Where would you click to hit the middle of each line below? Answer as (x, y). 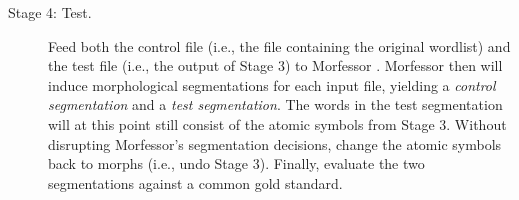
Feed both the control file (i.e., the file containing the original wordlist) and (279, 45)
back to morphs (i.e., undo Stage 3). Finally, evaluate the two (236, 163)
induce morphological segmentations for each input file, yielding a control (272, 84)
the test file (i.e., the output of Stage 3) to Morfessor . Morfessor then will (275, 65)
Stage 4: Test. (50, 12)
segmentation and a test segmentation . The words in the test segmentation (275, 104)
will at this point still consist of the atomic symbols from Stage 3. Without (277, 123)
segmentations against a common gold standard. (195, 182)
